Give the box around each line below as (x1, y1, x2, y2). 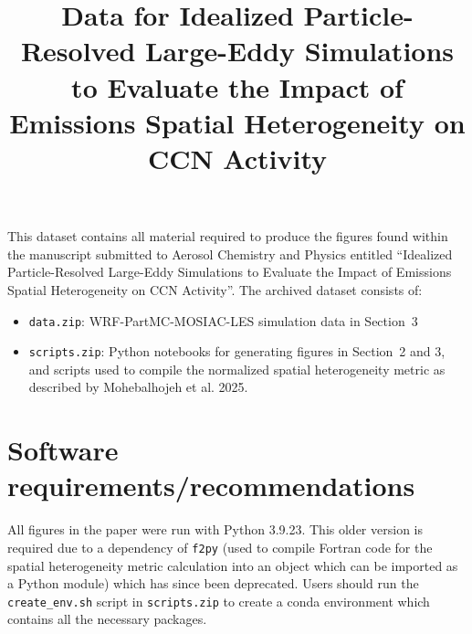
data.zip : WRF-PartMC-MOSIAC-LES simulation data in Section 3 (28, 311, 418, 330)
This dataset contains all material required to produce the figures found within (7, 227, 448, 246)
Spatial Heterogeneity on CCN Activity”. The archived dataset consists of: (7, 280, 423, 299)
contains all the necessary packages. (7, 609, 207, 629)
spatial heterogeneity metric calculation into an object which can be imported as (7, 555, 458, 575)
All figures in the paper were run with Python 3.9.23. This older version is (7, 520, 423, 539)
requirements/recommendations (7, 467, 415, 504)
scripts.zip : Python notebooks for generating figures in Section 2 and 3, (28, 342, 446, 361)
